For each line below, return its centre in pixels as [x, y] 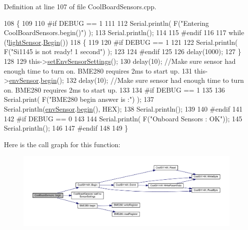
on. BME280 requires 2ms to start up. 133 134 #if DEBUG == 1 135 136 [115, 89]
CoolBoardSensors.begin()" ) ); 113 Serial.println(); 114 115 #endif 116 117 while [124, 32]
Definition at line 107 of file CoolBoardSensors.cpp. [80, 6]
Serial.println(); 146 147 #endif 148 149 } [66, 128]
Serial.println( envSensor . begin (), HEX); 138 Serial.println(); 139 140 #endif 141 [123, 108]
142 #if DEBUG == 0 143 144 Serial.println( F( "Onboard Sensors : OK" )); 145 [123, 118]
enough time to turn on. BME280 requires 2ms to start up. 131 [98, 70]
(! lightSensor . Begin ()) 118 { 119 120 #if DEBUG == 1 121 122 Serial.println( [121, 42]
